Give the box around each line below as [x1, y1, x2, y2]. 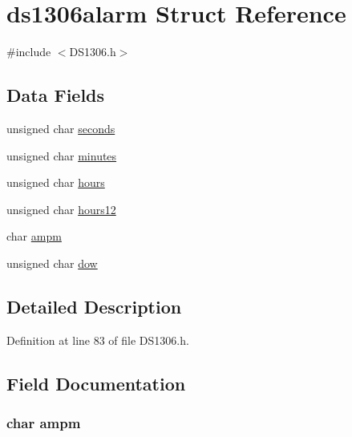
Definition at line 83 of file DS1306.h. [6, 331, 189, 348]
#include [6, 43, 51, 60]
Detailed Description [6, 293, 182, 318]
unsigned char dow [6, 254, 98, 271]
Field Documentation [6, 370, 186, 395]
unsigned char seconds [6, 119, 115, 136]
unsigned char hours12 [6, 200, 116, 217]
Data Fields [6, 83, 105, 107]
